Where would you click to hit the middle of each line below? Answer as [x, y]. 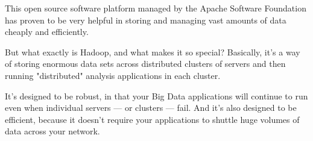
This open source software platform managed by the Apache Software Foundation [156, 8]
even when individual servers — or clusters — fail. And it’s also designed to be [151, 108]
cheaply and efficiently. [47, 32]
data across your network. [52, 131]
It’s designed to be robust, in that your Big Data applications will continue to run [156, 96]
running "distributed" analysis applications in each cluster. [113, 75]
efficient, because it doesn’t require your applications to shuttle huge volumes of [152, 119]
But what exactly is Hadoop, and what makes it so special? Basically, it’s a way [153, 52]
